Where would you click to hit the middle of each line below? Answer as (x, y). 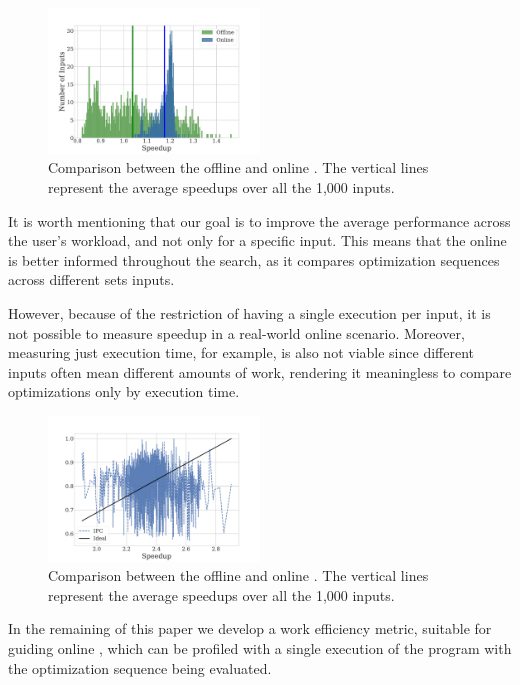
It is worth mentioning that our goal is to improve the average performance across (259, 220)
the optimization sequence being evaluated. (140, 667)
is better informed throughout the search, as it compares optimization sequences (254, 259)
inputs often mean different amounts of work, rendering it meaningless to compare (260, 371)
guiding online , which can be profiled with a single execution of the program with (260, 648)
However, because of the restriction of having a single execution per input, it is (249, 312)
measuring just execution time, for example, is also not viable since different (241, 352)
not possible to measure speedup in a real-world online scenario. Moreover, (236, 332)
